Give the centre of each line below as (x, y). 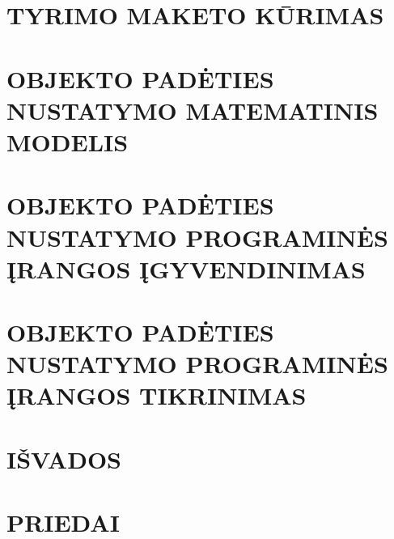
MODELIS (68, 141)
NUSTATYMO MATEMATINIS (193, 110)
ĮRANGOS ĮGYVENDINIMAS (186, 268)
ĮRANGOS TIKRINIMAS (157, 395)
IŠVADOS (64, 458)
